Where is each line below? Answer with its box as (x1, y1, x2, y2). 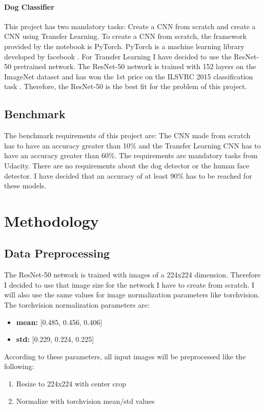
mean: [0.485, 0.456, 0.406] (16, 316, 103, 327)
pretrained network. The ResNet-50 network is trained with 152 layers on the (13, 61, 256, 72)
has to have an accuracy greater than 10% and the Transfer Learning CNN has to (4, 140, 261, 150)
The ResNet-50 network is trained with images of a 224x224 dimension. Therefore (4, 269, 261, 280)
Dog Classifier (4, 1, 54, 12)
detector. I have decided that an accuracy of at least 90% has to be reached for (4, 170, 252, 181)
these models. (4, 180, 47, 191)
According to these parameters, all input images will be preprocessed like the (4, 351, 246, 361)
